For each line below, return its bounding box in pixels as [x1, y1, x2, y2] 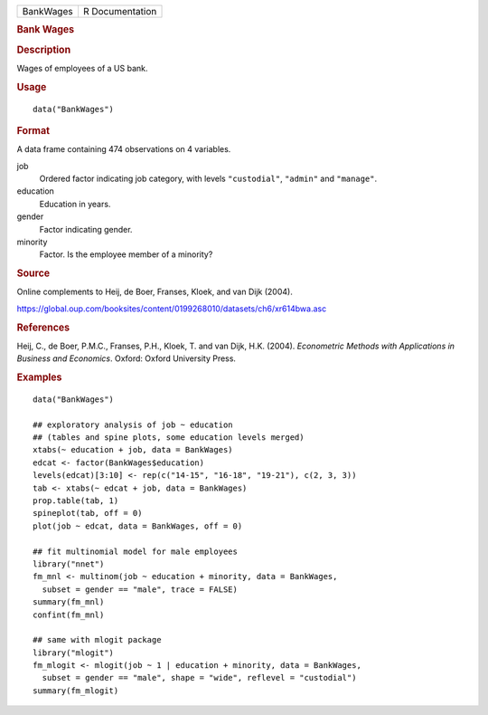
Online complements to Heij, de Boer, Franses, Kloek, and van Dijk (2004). [16, 286, 293, 298]
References [16, 321, 70, 334]
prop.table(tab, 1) [33, 496, 119, 506]
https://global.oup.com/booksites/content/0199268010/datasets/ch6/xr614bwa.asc [16, 303, 327, 314]
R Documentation [82, 5, 157, 17]
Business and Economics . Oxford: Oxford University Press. [16, 353, 237, 364]
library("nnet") [33, 558, 105, 569]
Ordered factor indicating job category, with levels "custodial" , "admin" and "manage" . [39, 173, 378, 185]
